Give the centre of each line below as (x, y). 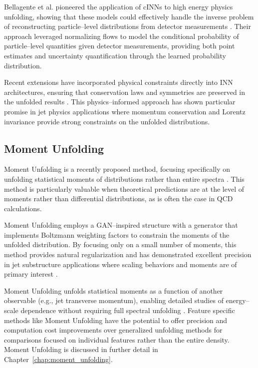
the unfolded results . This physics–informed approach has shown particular (120, 102)
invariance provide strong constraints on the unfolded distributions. (107, 121)
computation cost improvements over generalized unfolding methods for (113, 330)
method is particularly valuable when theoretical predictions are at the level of (124, 188)
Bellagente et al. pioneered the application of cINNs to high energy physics (119, 6)
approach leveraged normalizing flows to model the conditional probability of (122, 36)
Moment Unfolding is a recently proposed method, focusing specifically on (117, 169)
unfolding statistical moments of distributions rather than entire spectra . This (124, 179)
